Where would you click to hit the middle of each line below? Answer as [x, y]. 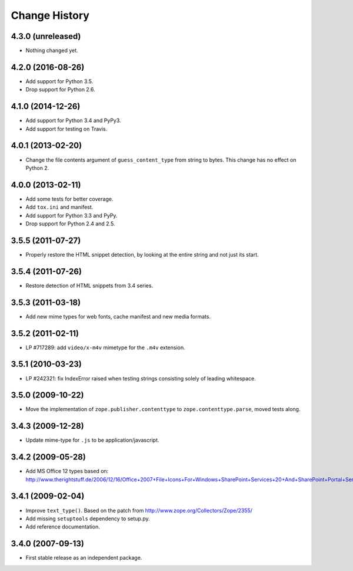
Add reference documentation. [63, 527]
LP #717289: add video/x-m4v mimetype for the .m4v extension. [105, 347]
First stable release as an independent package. [84, 558]
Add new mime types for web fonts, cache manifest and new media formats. [118, 316]
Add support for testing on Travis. [66, 129]
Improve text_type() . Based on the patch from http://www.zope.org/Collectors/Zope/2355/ [139, 510]
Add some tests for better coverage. [69, 199]
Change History [50, 15]
